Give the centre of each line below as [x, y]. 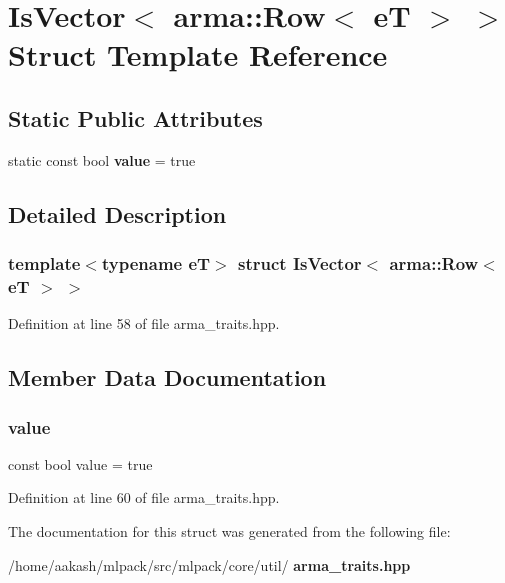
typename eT [156, 263]
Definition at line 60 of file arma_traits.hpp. [144, 497]
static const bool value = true [102, 159]
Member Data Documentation [167, 377]
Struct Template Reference [198, 54]
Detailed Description [117, 213]
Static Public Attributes [135, 117]
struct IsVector [300, 263]
